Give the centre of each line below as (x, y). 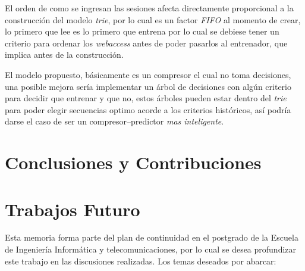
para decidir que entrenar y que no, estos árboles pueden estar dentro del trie (146, 98)
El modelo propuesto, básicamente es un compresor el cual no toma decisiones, (148, 74)
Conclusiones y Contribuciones (133, 162)
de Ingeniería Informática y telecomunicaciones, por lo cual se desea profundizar (151, 249)
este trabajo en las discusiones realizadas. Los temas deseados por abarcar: (141, 261)
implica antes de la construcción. (64, 54)
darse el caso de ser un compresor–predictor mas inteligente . (114, 121)
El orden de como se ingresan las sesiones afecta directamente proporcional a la (149, 8)
